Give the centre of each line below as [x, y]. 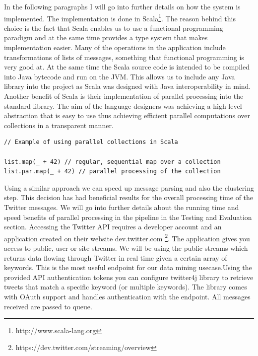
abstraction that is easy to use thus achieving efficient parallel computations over [127, 115]
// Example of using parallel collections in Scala [91, 142]
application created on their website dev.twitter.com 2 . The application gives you [127, 237]
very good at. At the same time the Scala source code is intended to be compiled [127, 67]
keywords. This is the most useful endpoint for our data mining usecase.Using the [128, 267]
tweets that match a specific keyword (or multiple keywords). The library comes [126, 287]
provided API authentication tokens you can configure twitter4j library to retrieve [129, 277]
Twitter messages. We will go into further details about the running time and [122, 207]
